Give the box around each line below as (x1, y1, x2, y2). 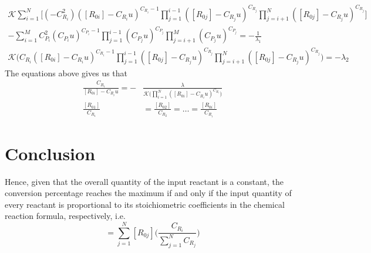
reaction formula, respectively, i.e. (5, 210, 126, 222)
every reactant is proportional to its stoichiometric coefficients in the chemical (5, 198, 285, 210)
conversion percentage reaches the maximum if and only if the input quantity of (5, 187, 292, 199)
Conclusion (5, 141, 96, 165)
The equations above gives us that (5, 66, 128, 79)
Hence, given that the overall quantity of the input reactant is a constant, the (5, 175, 284, 187)
